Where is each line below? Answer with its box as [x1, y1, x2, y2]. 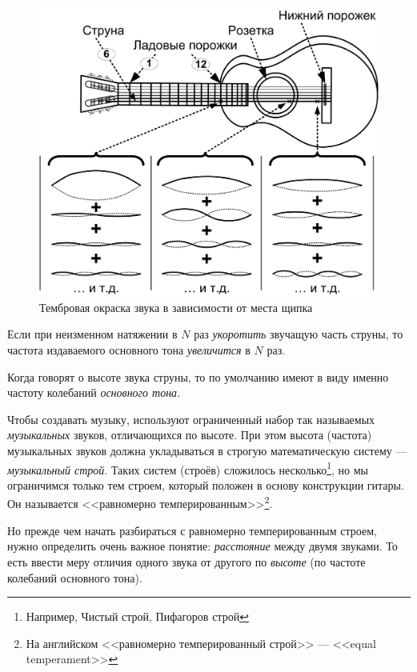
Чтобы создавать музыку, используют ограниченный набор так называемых [7, 410, 375, 427]
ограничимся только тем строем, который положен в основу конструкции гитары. [7, 476, 404, 493]
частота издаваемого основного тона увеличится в [7, 342, 251, 358]
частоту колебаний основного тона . [7, 384, 181, 401]
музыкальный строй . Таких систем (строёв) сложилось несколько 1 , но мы [7, 458, 369, 478]
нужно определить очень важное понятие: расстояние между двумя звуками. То [7, 538, 398, 554]
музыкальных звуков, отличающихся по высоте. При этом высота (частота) [7, 426, 372, 443]
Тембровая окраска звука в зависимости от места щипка [39, 298, 313, 315]
